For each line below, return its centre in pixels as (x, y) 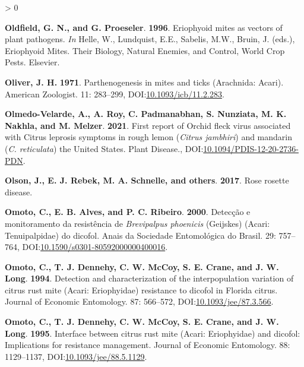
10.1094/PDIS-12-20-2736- (251, 148)
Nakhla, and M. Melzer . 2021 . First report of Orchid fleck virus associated (148, 125)
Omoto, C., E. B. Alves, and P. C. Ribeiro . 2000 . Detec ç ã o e (128, 212)
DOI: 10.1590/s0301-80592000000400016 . (95, 247)
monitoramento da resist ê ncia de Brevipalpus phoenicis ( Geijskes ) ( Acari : (137, 223)
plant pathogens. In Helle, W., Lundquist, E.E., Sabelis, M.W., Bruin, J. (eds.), (150, 39)
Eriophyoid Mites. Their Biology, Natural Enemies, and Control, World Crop (145, 50)
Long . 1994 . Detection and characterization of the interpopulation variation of (149, 278)
